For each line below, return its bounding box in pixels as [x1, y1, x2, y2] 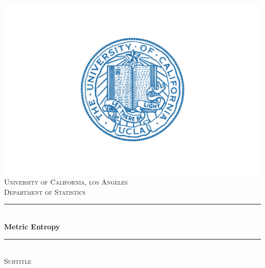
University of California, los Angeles [4, 176, 128, 187]
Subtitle [4, 256, 32, 266]
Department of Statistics [4, 186, 86, 197]
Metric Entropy [4, 221, 60, 232]
